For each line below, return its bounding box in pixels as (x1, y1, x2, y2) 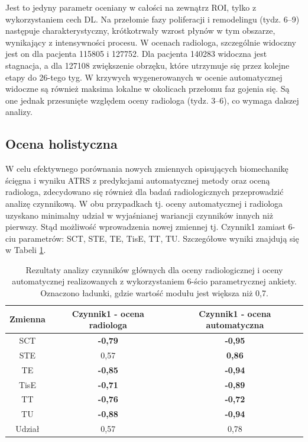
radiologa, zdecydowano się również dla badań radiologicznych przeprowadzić (5, 185, 284, 198)
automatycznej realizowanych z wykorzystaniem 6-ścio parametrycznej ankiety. (12, 275, 297, 287)
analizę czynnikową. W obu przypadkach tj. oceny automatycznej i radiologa (5, 197, 283, 209)
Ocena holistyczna (5, 134, 118, 153)
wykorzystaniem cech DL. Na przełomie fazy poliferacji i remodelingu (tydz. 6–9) (5, 12, 300, 25)
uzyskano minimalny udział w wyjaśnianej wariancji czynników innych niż (5, 209, 273, 221)
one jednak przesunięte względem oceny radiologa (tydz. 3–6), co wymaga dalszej (5, 94, 299, 106)
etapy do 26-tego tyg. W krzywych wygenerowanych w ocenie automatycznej (5, 71, 283, 83)
